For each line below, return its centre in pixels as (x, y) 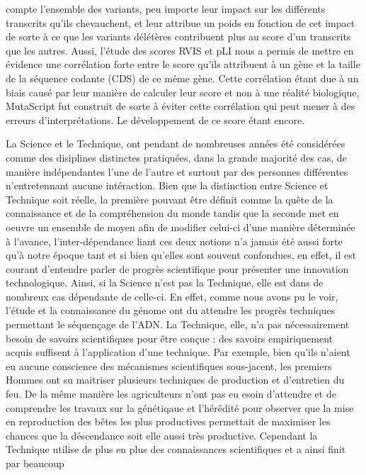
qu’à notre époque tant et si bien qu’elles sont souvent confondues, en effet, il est (181, 255)
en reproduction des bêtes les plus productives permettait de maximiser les (168, 421)
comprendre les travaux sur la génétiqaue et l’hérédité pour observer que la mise (180, 407)
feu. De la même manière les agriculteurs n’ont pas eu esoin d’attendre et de (171, 394)
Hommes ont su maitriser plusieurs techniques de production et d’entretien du (175, 380)
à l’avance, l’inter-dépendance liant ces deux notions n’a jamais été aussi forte (174, 241)
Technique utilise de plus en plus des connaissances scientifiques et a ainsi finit (176, 449)
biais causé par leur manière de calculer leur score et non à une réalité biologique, (183, 92)
